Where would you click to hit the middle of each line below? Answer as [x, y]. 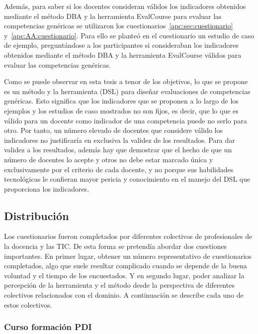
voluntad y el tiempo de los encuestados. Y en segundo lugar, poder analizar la [124, 275]
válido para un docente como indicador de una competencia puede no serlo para [126, 120]
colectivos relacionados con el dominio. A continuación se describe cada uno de [124, 295]
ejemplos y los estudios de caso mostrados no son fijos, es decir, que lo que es [121, 110]
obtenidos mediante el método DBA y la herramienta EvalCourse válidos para [123, 55]
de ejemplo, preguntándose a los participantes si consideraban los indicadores [121, 45]
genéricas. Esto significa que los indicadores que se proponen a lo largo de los [121, 101]
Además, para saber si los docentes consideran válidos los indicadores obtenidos [125, 6]
